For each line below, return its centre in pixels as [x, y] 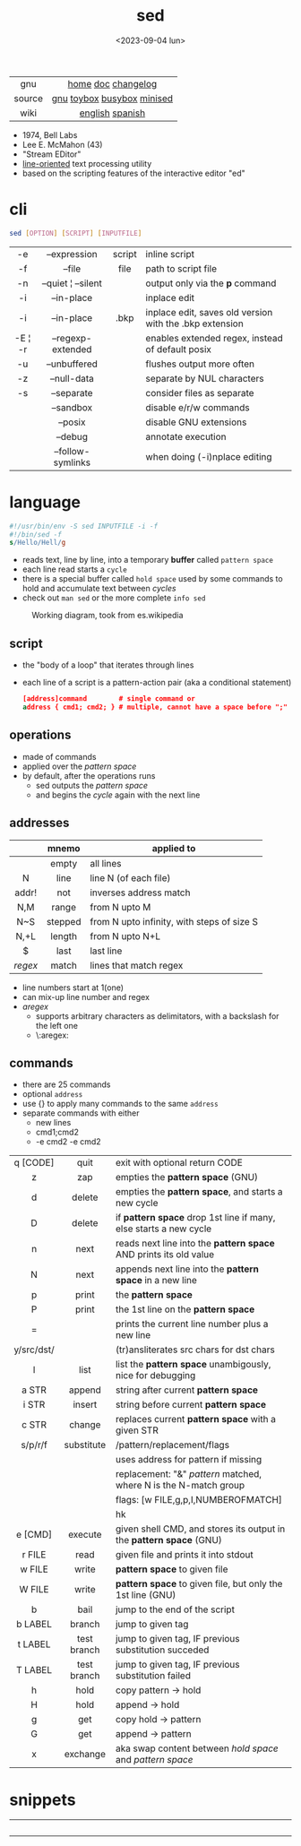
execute [85, 1535]
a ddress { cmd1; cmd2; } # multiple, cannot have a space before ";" [155, 707]
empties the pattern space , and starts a [199, 1192]
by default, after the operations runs [89, 775]
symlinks [72, 462]
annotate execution [186, 436]
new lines [53, 1123]
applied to [174, 848]
